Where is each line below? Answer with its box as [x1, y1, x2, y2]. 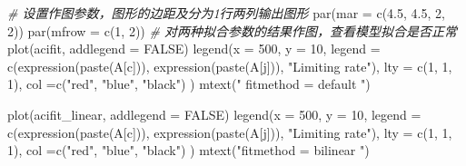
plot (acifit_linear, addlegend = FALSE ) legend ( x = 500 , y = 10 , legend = [7, 104, 421, 123]
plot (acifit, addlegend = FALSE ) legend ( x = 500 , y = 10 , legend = [7, 39, 381, 58]
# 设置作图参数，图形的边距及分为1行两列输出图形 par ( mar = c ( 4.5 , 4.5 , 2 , [7, 4, 445, 22]
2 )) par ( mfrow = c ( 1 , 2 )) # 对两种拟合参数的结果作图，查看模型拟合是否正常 [7, 21, 457, 40]
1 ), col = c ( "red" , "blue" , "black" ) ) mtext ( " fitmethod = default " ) [7, 74, 371, 93]
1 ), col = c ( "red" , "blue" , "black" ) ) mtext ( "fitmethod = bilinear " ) [7, 141, 370, 160]
